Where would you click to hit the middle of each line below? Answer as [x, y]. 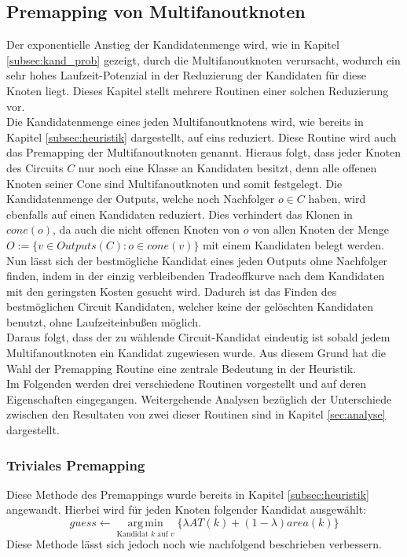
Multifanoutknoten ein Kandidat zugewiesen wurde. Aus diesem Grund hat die [196, 353]
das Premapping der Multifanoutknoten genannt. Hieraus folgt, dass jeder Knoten [204, 152]
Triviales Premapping [76, 465]
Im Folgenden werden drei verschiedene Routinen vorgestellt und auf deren [187, 384]
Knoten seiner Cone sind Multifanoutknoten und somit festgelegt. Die [174, 183]
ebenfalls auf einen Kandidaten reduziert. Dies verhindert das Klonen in [180, 214]
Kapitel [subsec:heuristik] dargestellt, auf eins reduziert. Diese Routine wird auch [202, 136]
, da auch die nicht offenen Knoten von [147, 229]
